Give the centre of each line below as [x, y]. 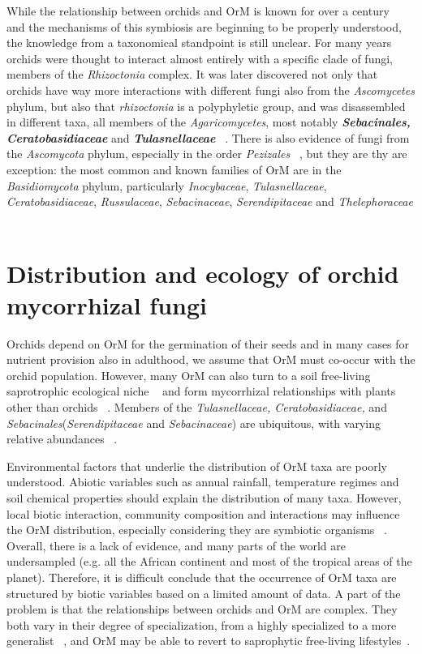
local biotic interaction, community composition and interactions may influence [203, 513]
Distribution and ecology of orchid [203, 273]
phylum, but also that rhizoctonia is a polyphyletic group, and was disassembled [206, 106]
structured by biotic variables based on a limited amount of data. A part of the [204, 593]
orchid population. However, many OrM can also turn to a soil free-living [189, 375]
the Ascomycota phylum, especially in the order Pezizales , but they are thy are [207, 154]
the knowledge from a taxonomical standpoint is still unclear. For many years [199, 43]
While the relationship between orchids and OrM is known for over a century [198, 11]
